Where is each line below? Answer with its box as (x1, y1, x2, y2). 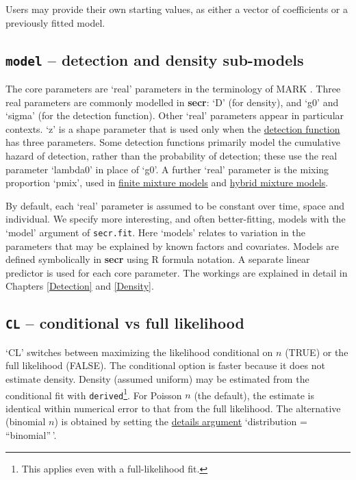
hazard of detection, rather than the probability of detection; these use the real (5, 148, 338, 162)
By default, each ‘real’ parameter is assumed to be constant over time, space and (5, 198, 344, 212)
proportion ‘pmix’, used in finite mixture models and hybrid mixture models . (5, 175, 329, 190)
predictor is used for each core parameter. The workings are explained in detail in (5, 265, 348, 279)
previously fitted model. (5, 15, 105, 29)
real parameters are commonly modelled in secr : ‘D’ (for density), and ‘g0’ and (5, 94, 339, 109)
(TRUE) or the (285, 344, 348, 359)
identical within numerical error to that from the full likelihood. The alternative (5, 401, 341, 415)
